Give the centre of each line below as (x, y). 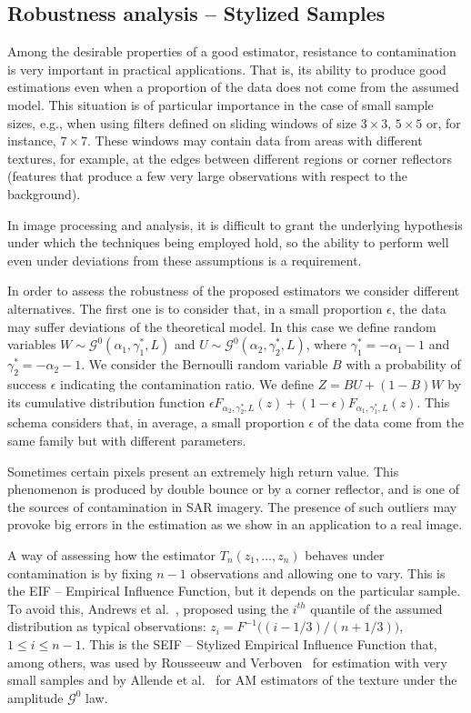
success (27, 383)
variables (32, 344)
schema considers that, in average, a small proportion (156, 422)
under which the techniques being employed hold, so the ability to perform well (228, 242)
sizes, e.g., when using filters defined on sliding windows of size (182, 122)
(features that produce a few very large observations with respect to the (207, 176)
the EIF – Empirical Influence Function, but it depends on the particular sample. (234, 591)
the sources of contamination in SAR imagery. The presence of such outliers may (232, 506)
